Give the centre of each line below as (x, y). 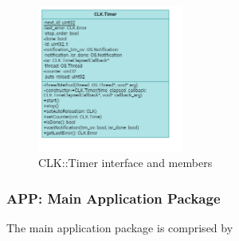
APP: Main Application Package (114, 198)
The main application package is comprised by (120, 228)
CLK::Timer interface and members (125, 163)
